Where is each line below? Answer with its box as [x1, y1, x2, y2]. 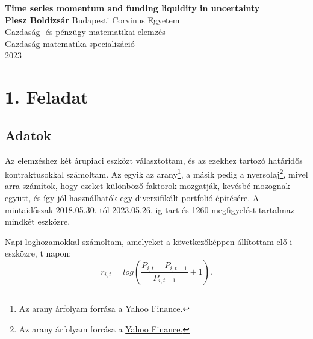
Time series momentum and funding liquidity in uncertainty [5, 2, 260, 14]
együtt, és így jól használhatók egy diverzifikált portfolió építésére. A [5, 191, 259, 204]
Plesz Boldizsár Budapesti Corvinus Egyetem [5, 13, 180, 26]
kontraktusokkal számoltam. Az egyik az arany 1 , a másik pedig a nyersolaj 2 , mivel [5, 166, 308, 180]
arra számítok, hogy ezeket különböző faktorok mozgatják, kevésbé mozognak [5, 179, 290, 192]
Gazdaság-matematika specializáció [5, 37, 135, 49]
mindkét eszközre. [5, 215, 70, 228]
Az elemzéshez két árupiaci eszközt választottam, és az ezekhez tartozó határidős [5, 154, 303, 166]
